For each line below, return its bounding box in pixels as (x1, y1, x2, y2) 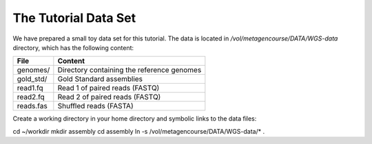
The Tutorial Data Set (12, 10, 136, 25)
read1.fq (17, 83, 44, 93)
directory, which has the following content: (12, 43, 134, 51)
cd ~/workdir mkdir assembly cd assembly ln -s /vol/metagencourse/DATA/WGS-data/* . (12, 127, 265, 135)
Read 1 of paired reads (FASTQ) (57, 83, 160, 93)
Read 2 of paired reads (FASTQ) (57, 93, 161, 102)
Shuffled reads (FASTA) (57, 101, 134, 111)
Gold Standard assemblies (57, 74, 143, 84)
